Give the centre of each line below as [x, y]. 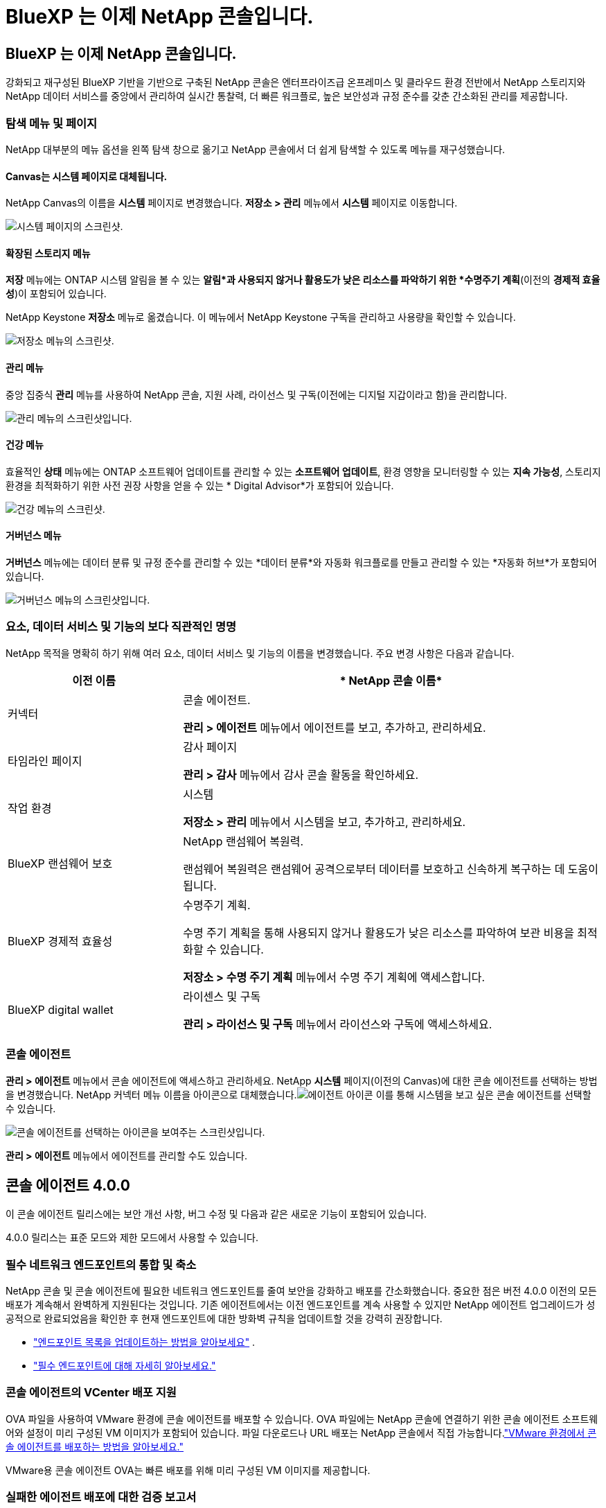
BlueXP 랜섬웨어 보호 [60, 863]
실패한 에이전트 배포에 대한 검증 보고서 [101, 1497]
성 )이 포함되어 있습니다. [56, 294]
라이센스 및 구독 [222, 996]
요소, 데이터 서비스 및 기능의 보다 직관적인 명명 [121, 627]
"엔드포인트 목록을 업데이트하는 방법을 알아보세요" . [144, 1342]
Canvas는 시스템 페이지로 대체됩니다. [87, 176]
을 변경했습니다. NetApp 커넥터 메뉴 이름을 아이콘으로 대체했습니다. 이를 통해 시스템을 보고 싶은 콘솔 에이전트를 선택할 [298, 1094]
